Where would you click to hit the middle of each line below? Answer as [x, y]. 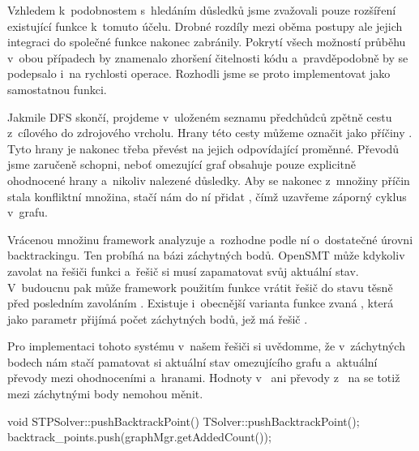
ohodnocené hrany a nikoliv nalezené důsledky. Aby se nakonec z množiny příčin [209, 180]
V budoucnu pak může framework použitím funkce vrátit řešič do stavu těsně [200, 287]
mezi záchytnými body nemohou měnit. [105, 394]
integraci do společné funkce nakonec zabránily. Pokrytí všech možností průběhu [207, 42]
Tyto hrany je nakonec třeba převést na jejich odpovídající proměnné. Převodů [203, 148]
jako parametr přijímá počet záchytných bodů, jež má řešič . [158, 318]
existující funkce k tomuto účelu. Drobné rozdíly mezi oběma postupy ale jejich [205, 26]
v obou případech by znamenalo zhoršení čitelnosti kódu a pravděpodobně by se [208, 57]
